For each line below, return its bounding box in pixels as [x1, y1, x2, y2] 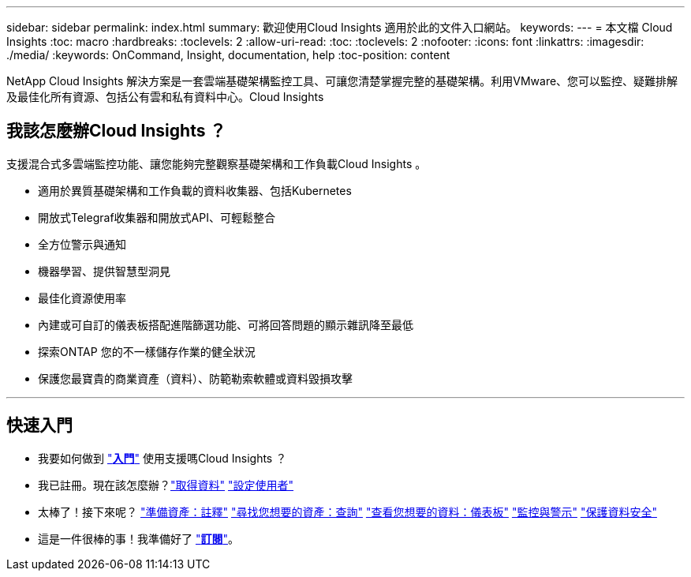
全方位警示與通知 [38, 237, 126, 251]
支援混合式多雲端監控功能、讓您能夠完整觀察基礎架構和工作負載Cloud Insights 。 [6, 156, 427, 170]
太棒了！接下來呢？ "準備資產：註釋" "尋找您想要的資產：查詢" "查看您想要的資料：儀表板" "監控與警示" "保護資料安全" [38, 504, 657, 519]
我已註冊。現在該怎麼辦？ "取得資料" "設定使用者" [38, 478, 294, 492]
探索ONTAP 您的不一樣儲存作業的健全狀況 [38, 344, 256, 358]
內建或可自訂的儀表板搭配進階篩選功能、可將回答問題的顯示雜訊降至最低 [38, 317, 413, 332]
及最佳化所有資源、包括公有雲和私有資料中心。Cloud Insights [6, 90, 324, 103]
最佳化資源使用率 [38, 290, 126, 305]
